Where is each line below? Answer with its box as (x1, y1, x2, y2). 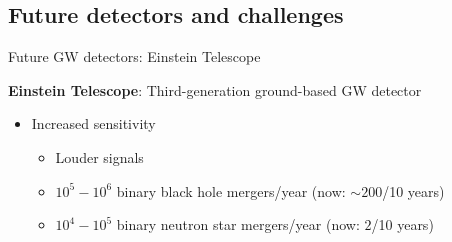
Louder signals (55, 146, 144, 167)
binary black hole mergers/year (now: (116, 180, 346, 201)
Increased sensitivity (31, 113, 156, 134)
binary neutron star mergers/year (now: (116, 214, 360, 235)
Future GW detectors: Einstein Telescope (8, 46, 261, 67)
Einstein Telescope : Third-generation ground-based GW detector (8, 79, 422, 100)
